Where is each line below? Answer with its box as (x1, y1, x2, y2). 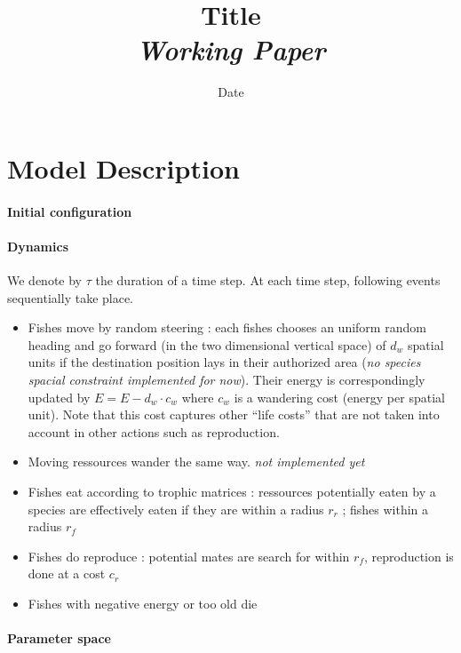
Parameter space (7, 629, 111, 648)
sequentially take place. (7, 288, 134, 307)
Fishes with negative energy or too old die (28, 593, 258, 612)
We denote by (7, 271, 82, 290)
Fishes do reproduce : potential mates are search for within (28, 546, 350, 565)
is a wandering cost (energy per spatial (234, 387, 445, 406)
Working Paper (136, 31, 326, 68)
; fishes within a (342, 499, 429, 518)
